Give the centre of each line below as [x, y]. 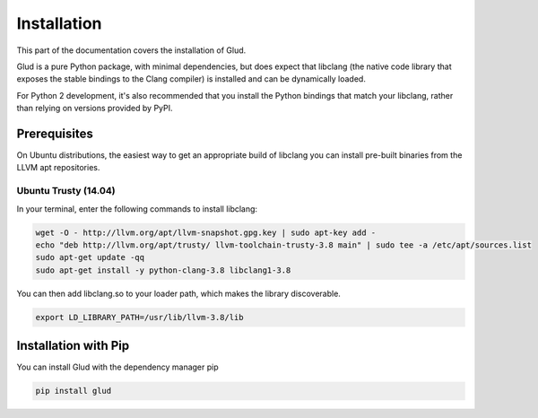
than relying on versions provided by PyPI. [95, 109]
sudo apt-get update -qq [90, 257]
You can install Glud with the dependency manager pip [117, 367]
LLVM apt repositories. [58, 168]
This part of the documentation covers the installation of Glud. [131, 50]
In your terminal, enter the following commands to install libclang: [137, 209]
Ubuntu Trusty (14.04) [66, 191]
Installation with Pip [73, 346]
